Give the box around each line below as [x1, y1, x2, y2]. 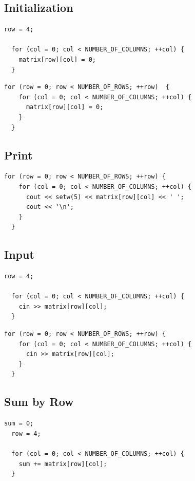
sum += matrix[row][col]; [18, 460, 107, 468]
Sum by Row [4, 394, 74, 409]
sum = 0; [4, 420, 34, 427]
